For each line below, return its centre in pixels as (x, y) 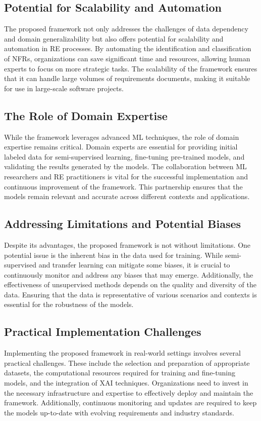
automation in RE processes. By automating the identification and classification (128, 48)
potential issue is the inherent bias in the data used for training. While (114, 255)
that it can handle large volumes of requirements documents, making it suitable (127, 78)
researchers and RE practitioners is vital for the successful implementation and (126, 176)
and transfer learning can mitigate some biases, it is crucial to (134, 265)
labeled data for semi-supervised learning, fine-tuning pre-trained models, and (124, 156)
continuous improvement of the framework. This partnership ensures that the (123, 186)
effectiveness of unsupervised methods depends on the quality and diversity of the (130, 284)
